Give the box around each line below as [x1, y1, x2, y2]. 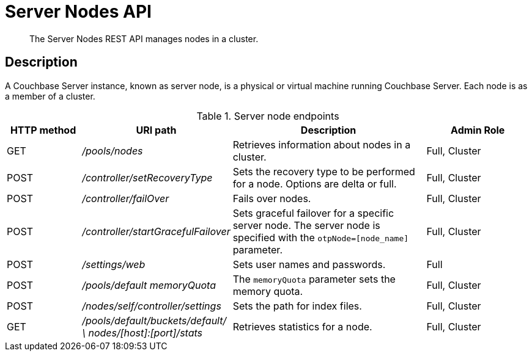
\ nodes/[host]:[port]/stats [82, 326, 203, 339]
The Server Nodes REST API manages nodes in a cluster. [29, 33, 259, 44]
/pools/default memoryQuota [82, 278, 216, 291]
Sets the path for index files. [232, 299, 362, 312]
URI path [136, 123, 177, 136]
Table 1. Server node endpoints [196, 109, 339, 122]
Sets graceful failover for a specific [232, 206, 394, 219]
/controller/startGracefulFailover [82, 225, 231, 238]
